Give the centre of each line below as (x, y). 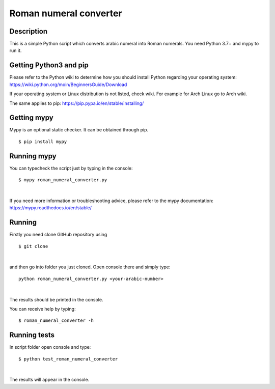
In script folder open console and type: (50, 347)
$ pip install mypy (43, 142)
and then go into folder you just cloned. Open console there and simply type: (90, 267)
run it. (16, 50)
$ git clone (33, 246)
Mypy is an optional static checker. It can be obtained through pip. (79, 130)
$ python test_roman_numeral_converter (68, 359)
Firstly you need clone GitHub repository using (58, 235)
